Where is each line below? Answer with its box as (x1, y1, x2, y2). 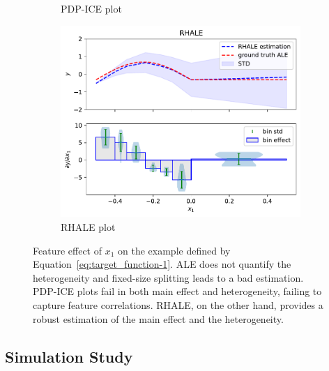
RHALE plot (61, 220, 116, 234)
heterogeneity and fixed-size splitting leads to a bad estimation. (33, 270, 304, 285)
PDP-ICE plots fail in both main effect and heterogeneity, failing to (33, 284, 322, 298)
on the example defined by (118, 243, 231, 257)
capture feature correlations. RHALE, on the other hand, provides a (33, 298, 323, 312)
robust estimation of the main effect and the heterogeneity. (33, 311, 284, 326)
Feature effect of (33, 243, 102, 257)
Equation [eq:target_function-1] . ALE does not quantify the (33, 257, 291, 271)
